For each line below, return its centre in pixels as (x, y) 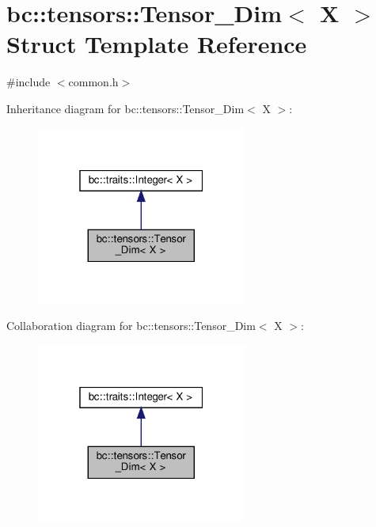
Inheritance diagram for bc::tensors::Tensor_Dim (125, 108)
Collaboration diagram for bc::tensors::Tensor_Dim (131, 326)
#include (28, 82)
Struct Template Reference (157, 44)
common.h (93, 82)
